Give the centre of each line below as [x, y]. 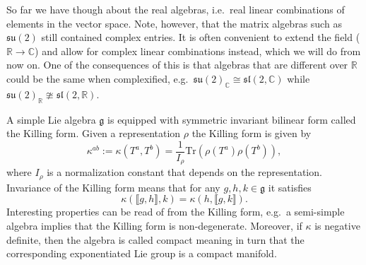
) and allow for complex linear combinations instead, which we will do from [198, 51]
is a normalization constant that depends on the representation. [184, 172]
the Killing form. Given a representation [94, 133]
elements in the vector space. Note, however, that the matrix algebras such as [174, 23]
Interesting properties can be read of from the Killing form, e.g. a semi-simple [176, 212]
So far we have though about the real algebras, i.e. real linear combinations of [176, 9]
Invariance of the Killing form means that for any [113, 187]
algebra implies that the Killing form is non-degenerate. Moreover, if [154, 225]
